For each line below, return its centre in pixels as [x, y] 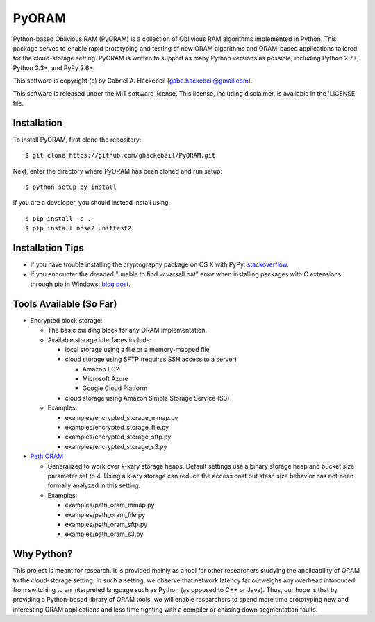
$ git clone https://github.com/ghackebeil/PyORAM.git [120, 155]
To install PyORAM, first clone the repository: [77, 140]
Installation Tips [49, 247]
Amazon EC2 [101, 369]
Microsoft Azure [105, 379]
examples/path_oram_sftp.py [106, 524]
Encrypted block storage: [66, 320]
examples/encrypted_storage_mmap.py [122, 417]
